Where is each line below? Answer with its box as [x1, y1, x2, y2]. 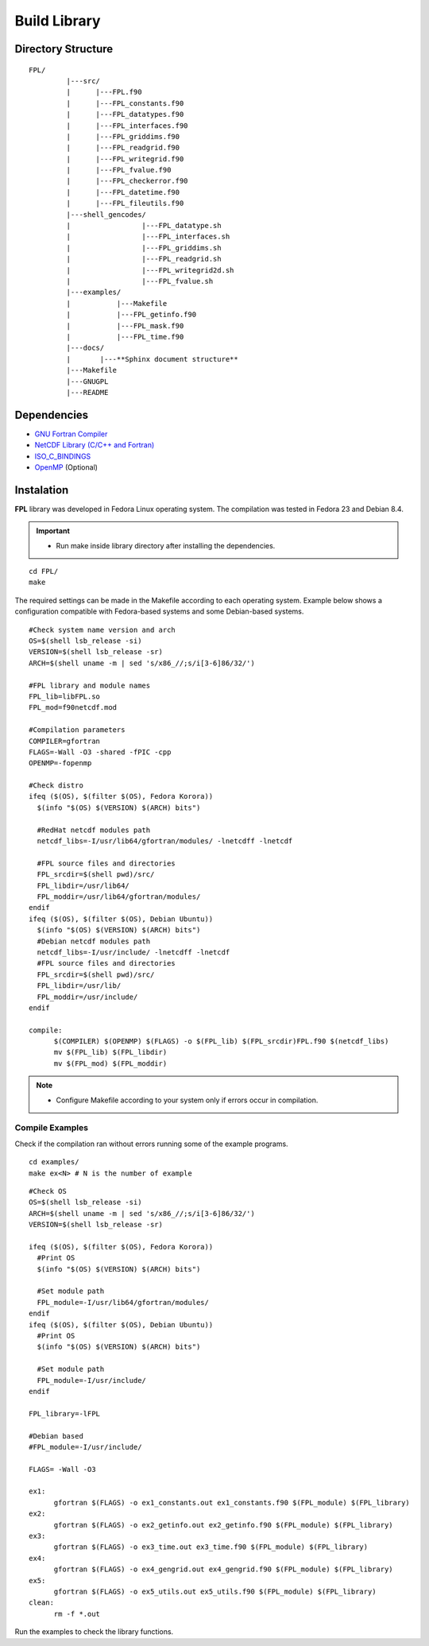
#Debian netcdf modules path [37, 936, 151, 946]
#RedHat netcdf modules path [37, 825, 151, 835]
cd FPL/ [29, 567, 59, 576]
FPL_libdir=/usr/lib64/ [37, 881, 130, 890]
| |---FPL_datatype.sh [66, 221, 222, 230]
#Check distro [29, 781, 83, 790]
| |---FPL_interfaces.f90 [66, 121, 188, 130]
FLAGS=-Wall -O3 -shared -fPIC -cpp [29, 747, 172, 757]
